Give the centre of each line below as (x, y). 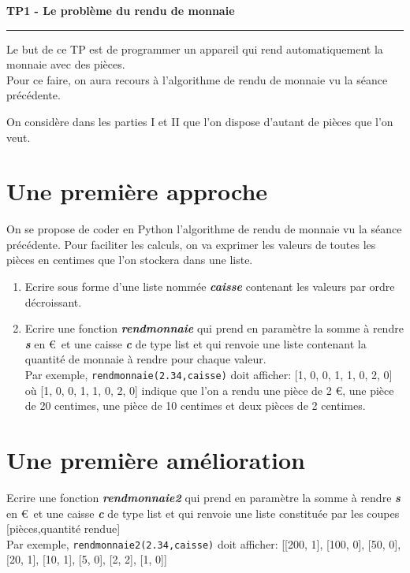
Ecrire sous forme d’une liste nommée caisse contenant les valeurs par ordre (210, 286)
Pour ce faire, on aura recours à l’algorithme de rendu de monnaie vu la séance (197, 79)
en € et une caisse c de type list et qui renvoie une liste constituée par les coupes (203, 513)
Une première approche (137, 191)
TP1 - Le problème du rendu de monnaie (121, 10)
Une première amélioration (156, 460)
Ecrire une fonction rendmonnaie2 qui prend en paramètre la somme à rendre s (203, 497)
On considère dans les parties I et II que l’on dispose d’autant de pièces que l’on (200, 121)
